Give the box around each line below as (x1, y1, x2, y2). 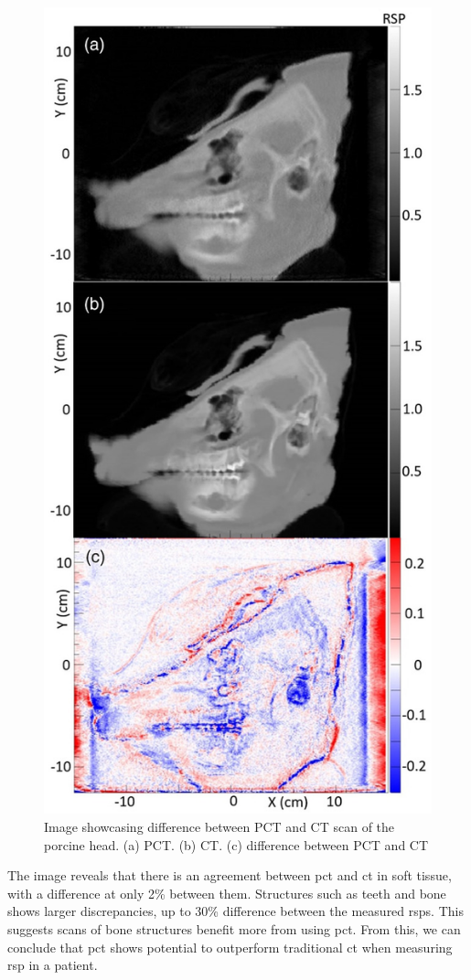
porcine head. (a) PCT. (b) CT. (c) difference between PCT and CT (44, 835, 429, 854)
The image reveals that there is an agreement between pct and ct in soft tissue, (7, 866, 452, 885)
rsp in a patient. (7, 955, 98, 975)
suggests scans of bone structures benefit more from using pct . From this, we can (7, 920, 461, 939)
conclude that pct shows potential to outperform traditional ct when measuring (7, 937, 453, 956)
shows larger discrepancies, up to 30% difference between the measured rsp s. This (7, 901, 464, 921)
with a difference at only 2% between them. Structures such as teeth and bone (7, 883, 446, 902)
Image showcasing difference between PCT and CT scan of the (44, 817, 395, 836)
